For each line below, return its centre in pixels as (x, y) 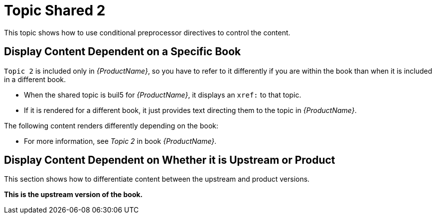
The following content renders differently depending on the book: (111, 125)
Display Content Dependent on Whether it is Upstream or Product (170, 160)
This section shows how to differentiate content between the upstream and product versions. (157, 179)
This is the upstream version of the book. (73, 195)
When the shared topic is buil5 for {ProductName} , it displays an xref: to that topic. (163, 95)
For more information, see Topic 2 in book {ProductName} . (120, 141)
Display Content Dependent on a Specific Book (123, 52)
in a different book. (35, 79)
